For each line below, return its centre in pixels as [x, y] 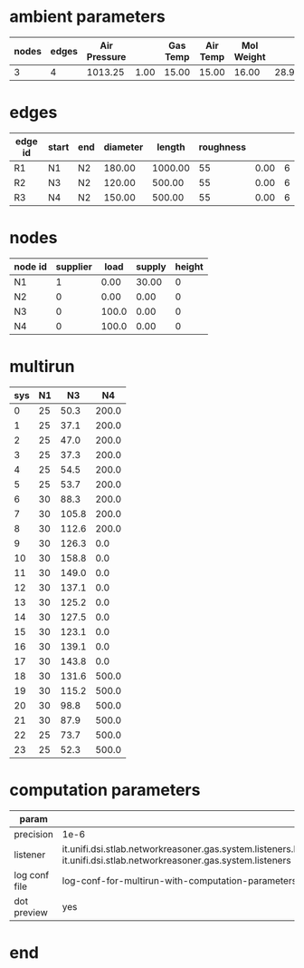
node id [31, 267]
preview [31, 912]
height [189, 267]
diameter [123, 147]
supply [151, 267]
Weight [250, 56]
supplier [74, 267]
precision [34, 834]
